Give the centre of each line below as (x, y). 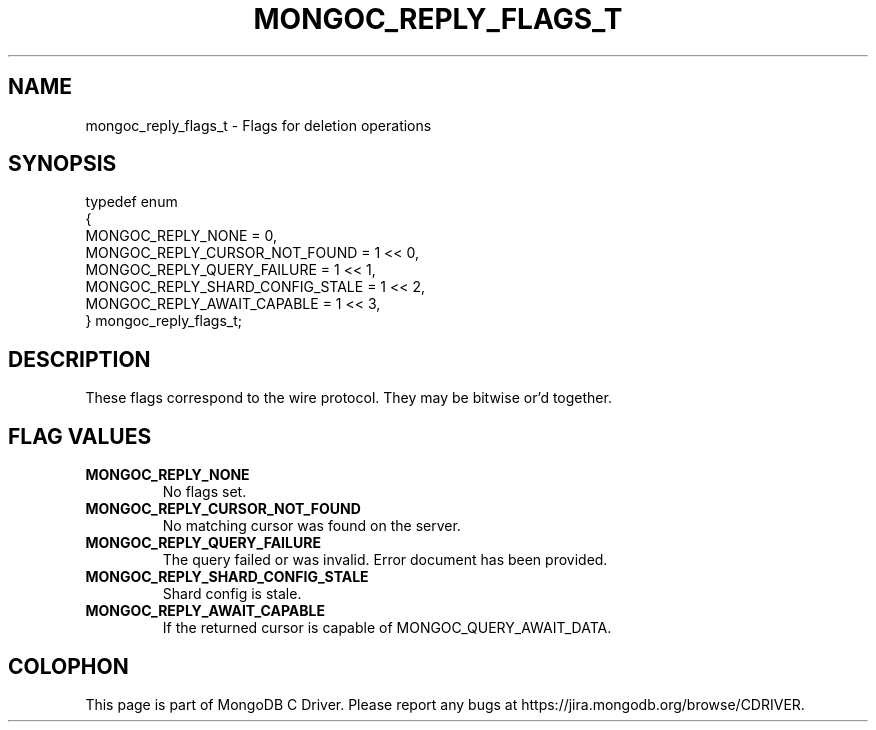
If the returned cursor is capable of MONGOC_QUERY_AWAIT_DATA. (387, 628)
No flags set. (204, 492)
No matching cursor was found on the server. (311, 526)
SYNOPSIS (62, 164)
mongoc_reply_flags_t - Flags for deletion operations (258, 125)
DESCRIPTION (79, 359)
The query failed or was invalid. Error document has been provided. (385, 560)
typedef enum (131, 202)
